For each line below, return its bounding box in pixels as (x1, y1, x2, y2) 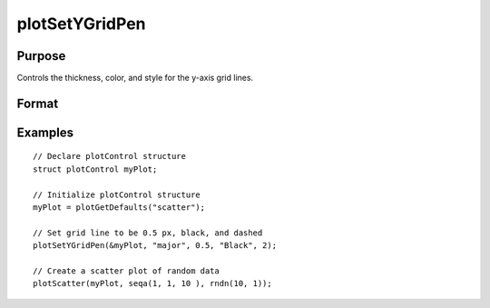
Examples (16, 124, 74, 140)
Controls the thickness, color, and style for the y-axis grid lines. (16, 73, 254, 84)
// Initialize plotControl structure (33, 189, 201, 200)
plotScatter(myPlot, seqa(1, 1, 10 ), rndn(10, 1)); (33, 278, 272, 289)
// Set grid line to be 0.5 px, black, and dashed (33, 227, 263, 238)
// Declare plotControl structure (33, 151, 186, 162)
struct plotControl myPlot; (33, 164, 158, 174)
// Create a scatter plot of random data (33, 266, 220, 276)
